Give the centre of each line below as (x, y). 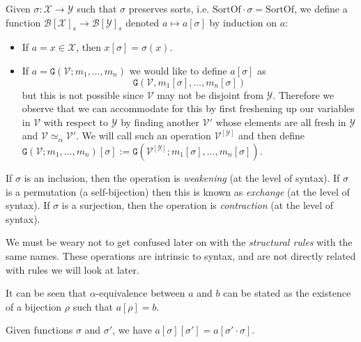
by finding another (160, 122)
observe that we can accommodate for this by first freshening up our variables (188, 108)
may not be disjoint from (210, 94)
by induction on (243, 22)
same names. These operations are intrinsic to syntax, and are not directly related (181, 255)
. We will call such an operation (144, 135)
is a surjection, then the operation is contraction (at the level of (198, 205)
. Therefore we (304, 94)
